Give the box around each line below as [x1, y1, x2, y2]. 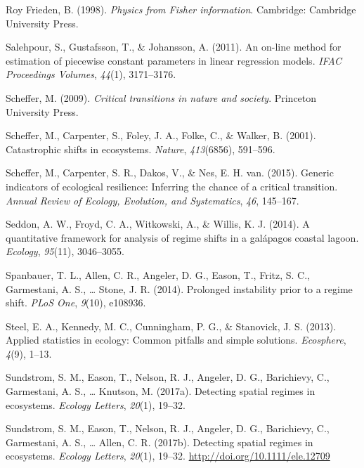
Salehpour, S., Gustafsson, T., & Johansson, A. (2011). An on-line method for [6, 39, 342, 54]
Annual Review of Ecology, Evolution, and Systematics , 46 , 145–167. [6, 193, 299, 207]
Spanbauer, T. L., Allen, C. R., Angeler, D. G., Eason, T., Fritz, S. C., [6, 267, 310, 282]
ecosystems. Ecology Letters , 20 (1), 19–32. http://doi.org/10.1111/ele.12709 [6, 448, 330, 463]
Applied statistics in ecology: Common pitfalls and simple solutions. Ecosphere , [6, 332, 346, 347]
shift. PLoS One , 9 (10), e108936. [6, 295, 146, 310]
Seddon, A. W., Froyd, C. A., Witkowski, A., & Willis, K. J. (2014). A [6, 216, 310, 231]
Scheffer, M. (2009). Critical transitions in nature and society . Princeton [6, 90, 317, 105]
